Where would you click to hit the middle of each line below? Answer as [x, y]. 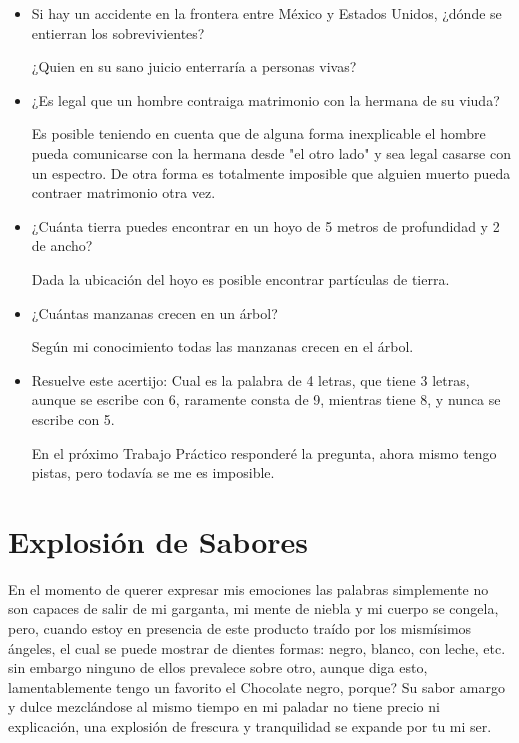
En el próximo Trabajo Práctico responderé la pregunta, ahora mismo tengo [264, 452]
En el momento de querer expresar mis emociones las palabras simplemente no [248, 588]
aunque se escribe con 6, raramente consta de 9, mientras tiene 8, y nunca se [266, 399]
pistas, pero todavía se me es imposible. [153, 472]
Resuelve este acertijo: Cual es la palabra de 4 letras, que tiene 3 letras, [250, 379]
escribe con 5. [73, 418]
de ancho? [62, 245]
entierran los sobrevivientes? [118, 32]
